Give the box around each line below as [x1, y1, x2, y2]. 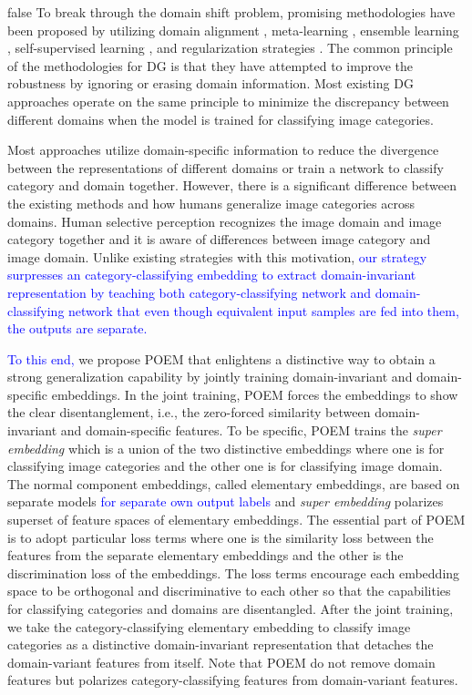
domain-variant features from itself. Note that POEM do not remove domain [7, 652, 436, 671]
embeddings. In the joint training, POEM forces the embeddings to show [51, 384, 458, 404]
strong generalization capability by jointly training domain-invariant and [7, 367, 413, 386]
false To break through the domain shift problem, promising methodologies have [7, 3, 456, 21]
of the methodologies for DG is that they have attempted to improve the [7, 56, 414, 75]
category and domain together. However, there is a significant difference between [7, 176, 457, 195]
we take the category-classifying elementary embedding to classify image [7, 617, 411, 636]
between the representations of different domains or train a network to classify [7, 158, 444, 177]
